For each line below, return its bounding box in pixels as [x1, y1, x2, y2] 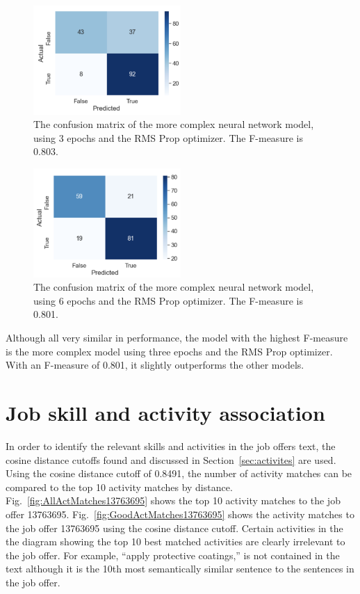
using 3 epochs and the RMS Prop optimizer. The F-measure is [33, 130, 303, 145]
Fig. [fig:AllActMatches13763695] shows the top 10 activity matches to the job [6, 493, 341, 508]
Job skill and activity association [6, 399, 325, 426]
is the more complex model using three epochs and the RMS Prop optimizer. [6, 344, 333, 358]
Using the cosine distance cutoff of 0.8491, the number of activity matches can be [6, 466, 352, 481]
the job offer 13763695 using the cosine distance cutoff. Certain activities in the [6, 520, 343, 535]
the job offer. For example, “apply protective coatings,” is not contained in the [6, 547, 340, 562]
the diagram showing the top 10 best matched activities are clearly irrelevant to [6, 534, 345, 549]
